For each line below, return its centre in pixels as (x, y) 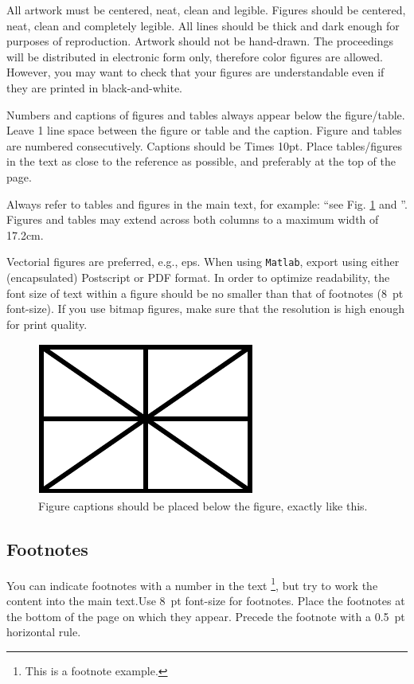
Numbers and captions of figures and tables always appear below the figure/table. (206, 114)
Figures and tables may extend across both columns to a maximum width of (193, 219)
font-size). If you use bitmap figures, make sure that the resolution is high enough (205, 309)
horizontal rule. (44, 632)
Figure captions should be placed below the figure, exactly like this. (203, 505)
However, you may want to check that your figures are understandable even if (195, 72)
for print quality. (47, 324)
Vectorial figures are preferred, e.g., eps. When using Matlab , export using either (203, 262)
